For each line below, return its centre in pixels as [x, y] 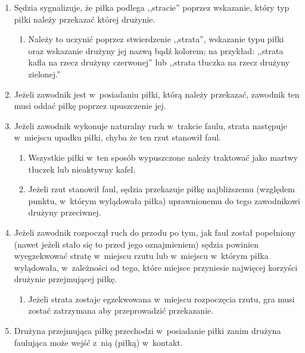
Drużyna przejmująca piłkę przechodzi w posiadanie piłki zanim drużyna [147, 331]
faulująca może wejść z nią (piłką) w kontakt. [98, 342]
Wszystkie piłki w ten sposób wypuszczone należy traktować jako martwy [163, 157]
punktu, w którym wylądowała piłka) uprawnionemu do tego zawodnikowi [164, 200]
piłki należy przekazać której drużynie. [85, 19]
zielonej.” [44, 74]
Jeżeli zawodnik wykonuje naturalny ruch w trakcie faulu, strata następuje [150, 125]
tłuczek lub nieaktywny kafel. [82, 169]
